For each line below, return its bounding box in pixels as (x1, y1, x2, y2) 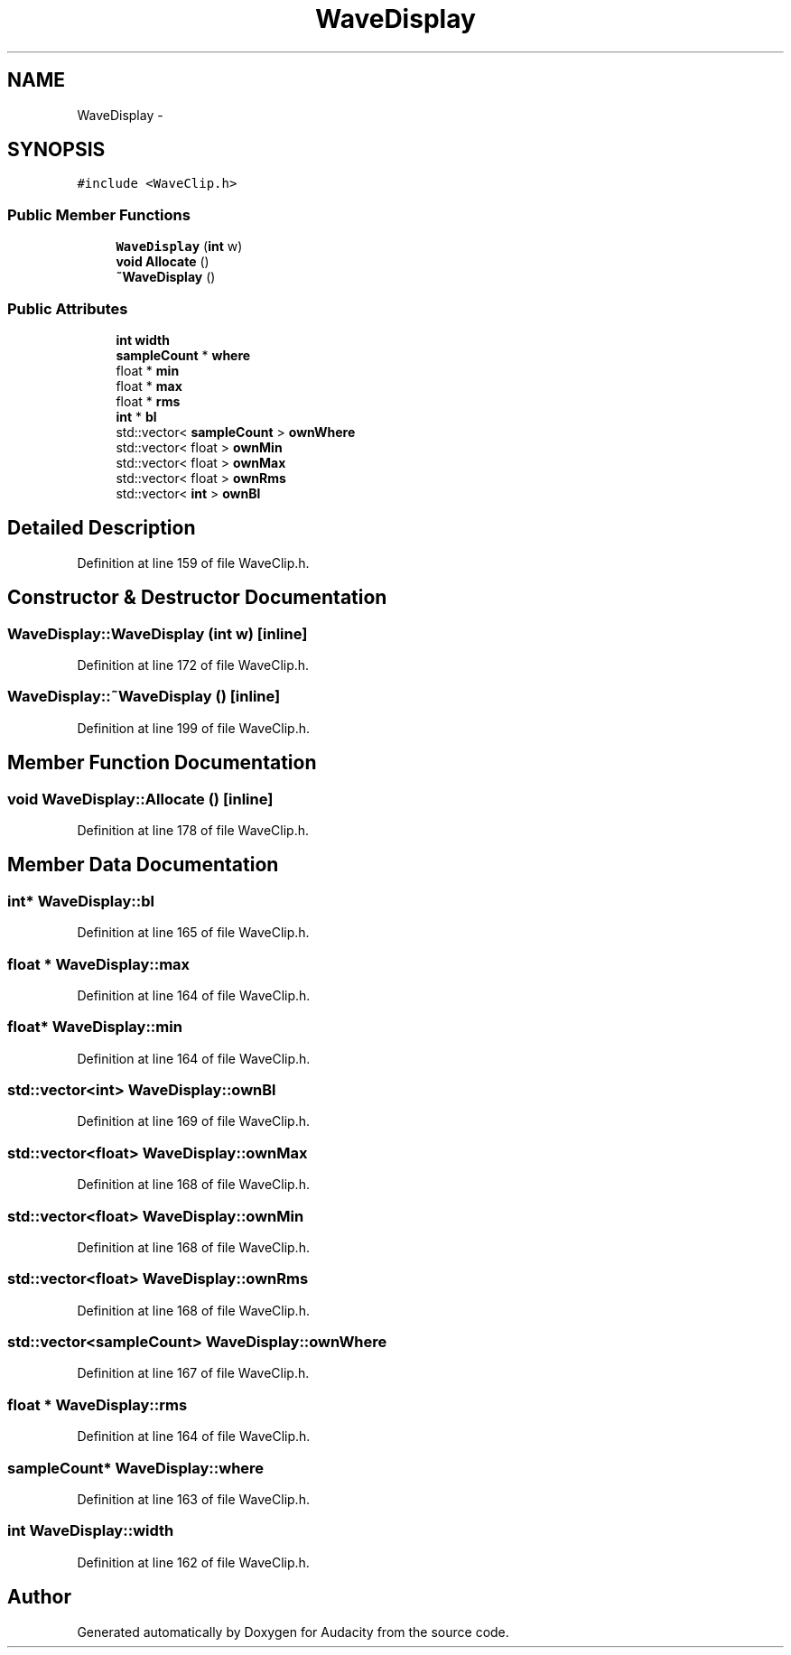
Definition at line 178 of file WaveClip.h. (77, 822, 310, 838)
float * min (116, 362, 180, 378)
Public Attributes (7, 299, 128, 318)
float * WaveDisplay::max (7, 954, 191, 973)
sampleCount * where (116, 347, 251, 363)
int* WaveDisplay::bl (7, 891, 155, 910)
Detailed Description (7, 516, 196, 540)
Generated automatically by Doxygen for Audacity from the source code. (77, 1623, 509, 1640)
